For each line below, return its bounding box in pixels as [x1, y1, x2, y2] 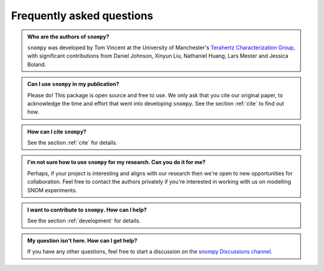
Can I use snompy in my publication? [27, 81, 119, 88]
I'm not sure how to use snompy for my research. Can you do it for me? [27, 159, 206, 166]
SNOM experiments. [27, 186, 77, 193]
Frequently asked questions [11, 9, 154, 22]
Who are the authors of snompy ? [27, 33, 109, 40]
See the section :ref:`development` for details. [27, 217, 141, 225]
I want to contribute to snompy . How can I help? [27, 206, 147, 213]
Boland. [27, 61, 46, 68]
